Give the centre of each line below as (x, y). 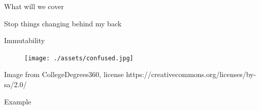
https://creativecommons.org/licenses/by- (191, 74)
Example (18, 101)
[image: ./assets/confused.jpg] (79, 58)
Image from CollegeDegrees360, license (64, 74)
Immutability (25, 40)
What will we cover (34, 6)
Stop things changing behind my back (63, 23)
